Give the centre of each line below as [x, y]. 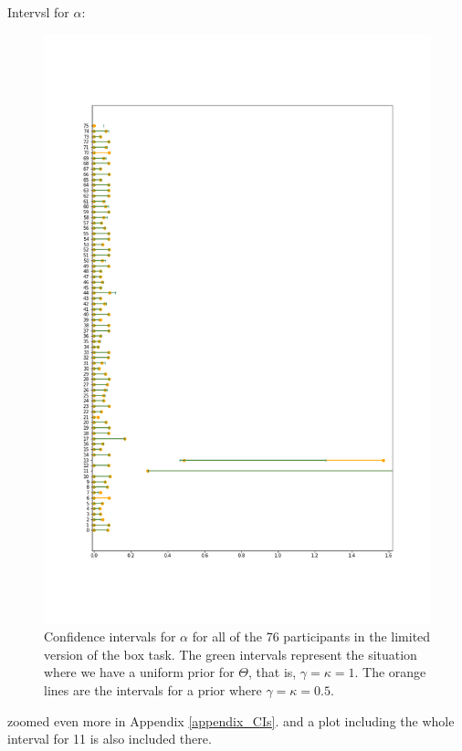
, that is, [273, 672]
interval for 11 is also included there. [110, 739]
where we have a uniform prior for [139, 672]
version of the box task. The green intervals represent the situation [231, 654]
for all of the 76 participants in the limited [311, 636]
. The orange [390, 672]
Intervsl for [38, 12]
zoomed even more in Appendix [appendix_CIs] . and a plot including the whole [231, 720]
